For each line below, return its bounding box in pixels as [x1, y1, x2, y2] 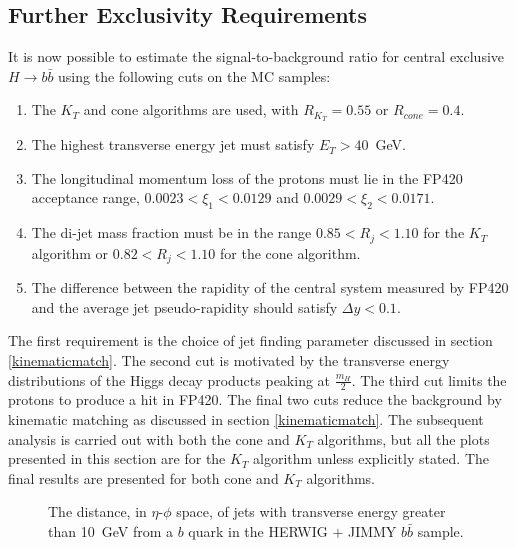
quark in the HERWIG [188, 520, 328, 541]
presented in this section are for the [8, 448, 226, 469]
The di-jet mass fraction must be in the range [31, 222, 312, 243]
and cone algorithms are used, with [83, 99, 299, 120]
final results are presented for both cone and [8, 467, 279, 488]
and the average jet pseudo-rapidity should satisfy [31, 296, 338, 317]
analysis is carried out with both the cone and [8, 428, 290, 449]
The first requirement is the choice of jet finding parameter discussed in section [8, 330, 493, 351]
